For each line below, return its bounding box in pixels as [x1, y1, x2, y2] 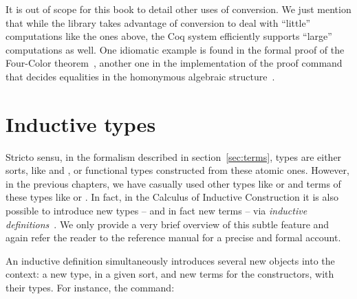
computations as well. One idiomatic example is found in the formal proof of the [6, 42, 345, 56]
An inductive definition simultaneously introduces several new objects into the [6, 253, 335, 267]
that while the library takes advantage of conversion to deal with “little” [6, 15, 311, 30]
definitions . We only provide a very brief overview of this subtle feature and [6, 217, 329, 231]
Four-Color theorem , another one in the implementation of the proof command [6, 56, 343, 70]
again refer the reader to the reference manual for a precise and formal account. [6, 230, 341, 245]
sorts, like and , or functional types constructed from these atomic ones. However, [6, 163, 349, 177]
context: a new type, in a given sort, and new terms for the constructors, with [6, 267, 334, 281]
